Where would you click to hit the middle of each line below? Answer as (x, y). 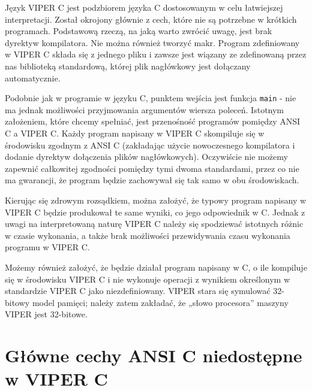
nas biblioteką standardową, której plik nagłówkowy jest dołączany (128, 66)
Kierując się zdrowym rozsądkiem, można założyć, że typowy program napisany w (156, 200)
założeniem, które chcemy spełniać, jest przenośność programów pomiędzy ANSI (153, 121)
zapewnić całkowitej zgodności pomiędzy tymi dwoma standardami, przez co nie (152, 168)
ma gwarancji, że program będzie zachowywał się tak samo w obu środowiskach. (152, 180)
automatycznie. (33, 78)
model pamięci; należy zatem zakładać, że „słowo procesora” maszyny (160, 302)
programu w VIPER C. (47, 247)
